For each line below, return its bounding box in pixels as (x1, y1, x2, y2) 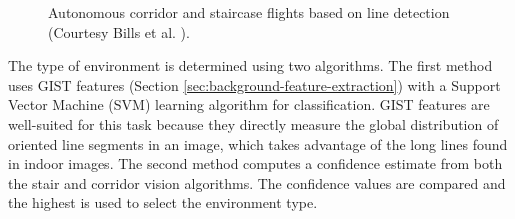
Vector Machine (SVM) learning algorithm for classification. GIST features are (8, 94, 490, 115)
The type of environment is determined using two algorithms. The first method (8, 55, 493, 76)
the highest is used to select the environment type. (8, 192, 318, 213)
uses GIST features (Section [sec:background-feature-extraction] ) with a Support (8, 74, 501, 95)
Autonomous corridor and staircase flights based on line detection (48, 2, 450, 22)
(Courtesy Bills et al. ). (48, 21, 190, 42)
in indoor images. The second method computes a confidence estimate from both (8, 153, 503, 174)
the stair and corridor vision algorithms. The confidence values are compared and (8, 172, 506, 193)
